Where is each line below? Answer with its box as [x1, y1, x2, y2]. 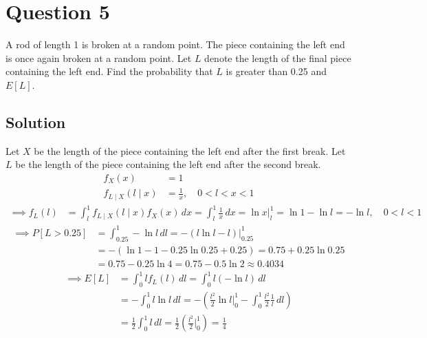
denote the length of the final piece [204, 50, 351, 65]
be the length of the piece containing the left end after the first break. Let [34, 143, 346, 158]
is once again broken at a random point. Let [6, 50, 192, 65]
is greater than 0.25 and [226, 64, 327, 78]
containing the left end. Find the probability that [6, 64, 213, 78]
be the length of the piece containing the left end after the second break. [15, 157, 321, 171]
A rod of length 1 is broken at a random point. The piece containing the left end [6, 37, 345, 52]
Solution [6, 111, 66, 132]
